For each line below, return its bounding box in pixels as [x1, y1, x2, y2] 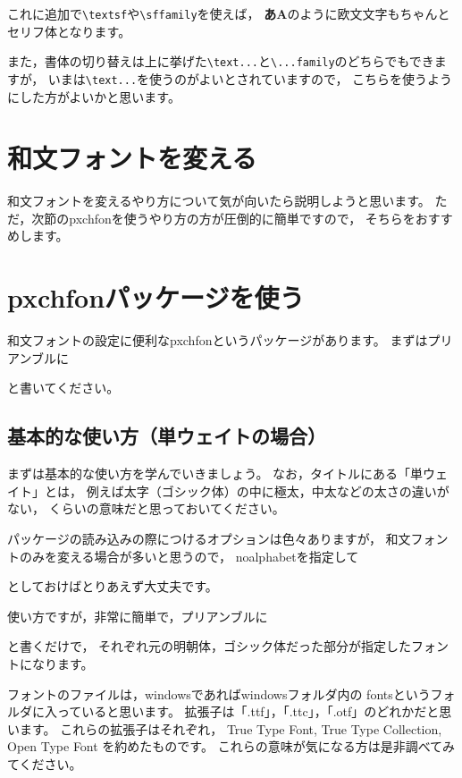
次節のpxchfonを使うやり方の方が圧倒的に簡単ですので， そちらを [31, 208, 416, 227]
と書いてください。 [7, 378, 120, 397]
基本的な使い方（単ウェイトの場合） [7, 422, 326, 450]
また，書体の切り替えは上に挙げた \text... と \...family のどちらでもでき [7, 52, 434, 71]
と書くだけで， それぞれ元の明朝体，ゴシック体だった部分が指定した [7, 637, 412, 655]
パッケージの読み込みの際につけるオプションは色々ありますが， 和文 [7, 529, 411, 547]
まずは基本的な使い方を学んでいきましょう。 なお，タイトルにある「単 [7, 464, 424, 483]
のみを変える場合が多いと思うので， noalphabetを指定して [19, 546, 359, 565]
